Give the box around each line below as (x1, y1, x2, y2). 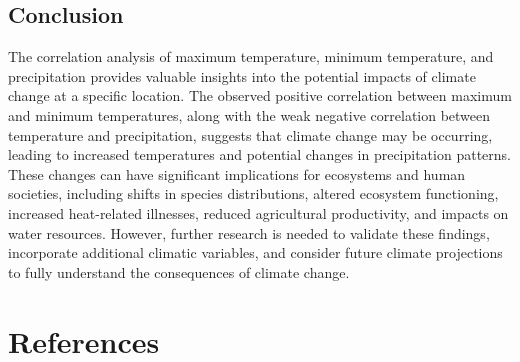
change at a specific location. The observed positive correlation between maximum (8, 85, 512, 106)
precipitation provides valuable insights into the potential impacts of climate (8, 65, 476, 86)
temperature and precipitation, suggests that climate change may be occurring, (8, 124, 493, 145)
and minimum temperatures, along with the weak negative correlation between (8, 104, 491, 125)
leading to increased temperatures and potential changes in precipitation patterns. (8, 144, 511, 165)
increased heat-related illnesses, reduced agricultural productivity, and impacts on (8, 202, 509, 223)
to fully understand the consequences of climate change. (8, 261, 350, 282)
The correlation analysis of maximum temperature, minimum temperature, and (8, 46, 494, 67)
